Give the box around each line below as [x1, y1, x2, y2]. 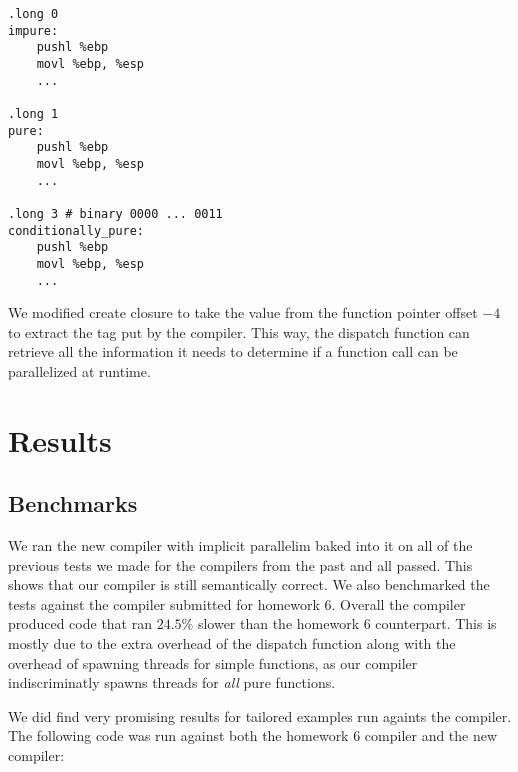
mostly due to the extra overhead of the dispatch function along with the [8, 633, 456, 654]
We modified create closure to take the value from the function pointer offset [8, 302, 478, 323]
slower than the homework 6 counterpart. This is [197, 613, 497, 634]
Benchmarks [8, 488, 138, 519]
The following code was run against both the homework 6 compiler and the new [8, 725, 498, 746]
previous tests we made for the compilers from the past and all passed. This [8, 554, 473, 575]
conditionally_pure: [8, 223, 145, 238]
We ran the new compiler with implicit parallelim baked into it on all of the [8, 535, 473, 556]
